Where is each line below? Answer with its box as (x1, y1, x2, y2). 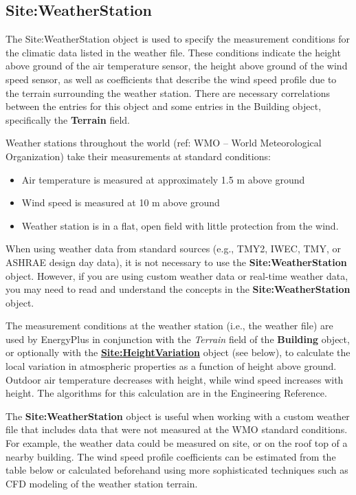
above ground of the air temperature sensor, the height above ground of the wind (5, 58, 348, 73)
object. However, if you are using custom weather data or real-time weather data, (5, 268, 348, 283)
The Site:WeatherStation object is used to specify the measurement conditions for (5, 32, 351, 46)
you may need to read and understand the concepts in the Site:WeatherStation (5, 282, 351, 296)
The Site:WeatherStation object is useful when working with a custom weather (5, 408, 350, 423)
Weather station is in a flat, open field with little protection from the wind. (21, 218, 339, 232)
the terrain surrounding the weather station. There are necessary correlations (5, 85, 331, 100)
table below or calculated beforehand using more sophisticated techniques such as (5, 463, 348, 477)
